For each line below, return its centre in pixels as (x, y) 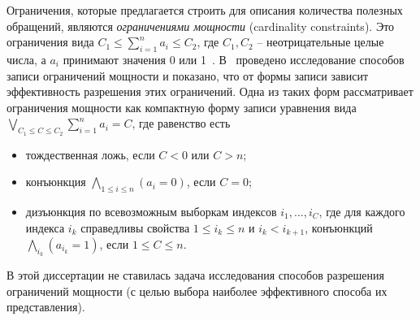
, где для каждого (362, 211)
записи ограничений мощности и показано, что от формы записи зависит (188, 75)
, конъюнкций (339, 227)
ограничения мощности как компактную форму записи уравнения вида (182, 107)
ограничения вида (50, 42)
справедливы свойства (135, 227)
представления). (46, 307)
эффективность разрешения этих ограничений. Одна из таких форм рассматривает (210, 91)
